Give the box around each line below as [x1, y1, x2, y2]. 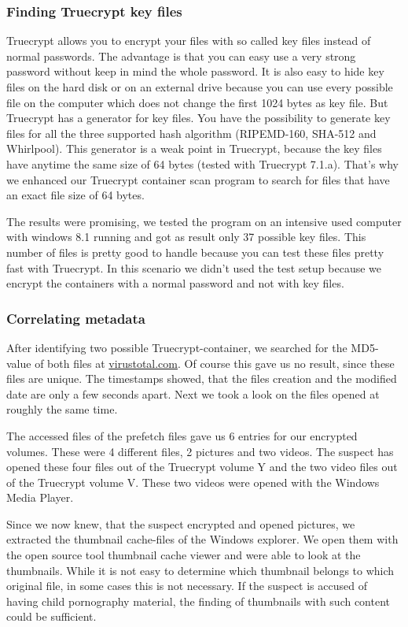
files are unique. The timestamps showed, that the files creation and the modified [6, 370, 397, 387]
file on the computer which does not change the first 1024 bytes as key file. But [6, 94, 388, 110]
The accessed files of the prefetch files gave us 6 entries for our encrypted [6, 427, 358, 443]
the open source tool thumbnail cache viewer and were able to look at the [6, 547, 361, 563]
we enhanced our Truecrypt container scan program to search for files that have [6, 171, 390, 187]
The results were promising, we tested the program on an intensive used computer [6, 213, 402, 229]
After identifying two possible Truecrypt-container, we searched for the [6, 339, 347, 355]
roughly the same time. [6, 401, 118, 417]
